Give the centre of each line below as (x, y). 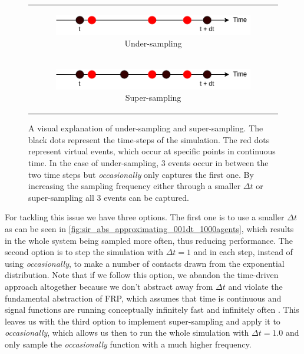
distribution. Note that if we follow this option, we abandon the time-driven (142, 275)
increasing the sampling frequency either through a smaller (135, 186)
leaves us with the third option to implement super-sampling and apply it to (143, 321)
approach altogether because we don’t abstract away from (109, 286)
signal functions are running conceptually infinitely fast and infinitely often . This (152, 310)
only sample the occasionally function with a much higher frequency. (128, 344)
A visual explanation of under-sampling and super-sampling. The (146, 128)
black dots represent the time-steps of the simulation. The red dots (149, 139)
